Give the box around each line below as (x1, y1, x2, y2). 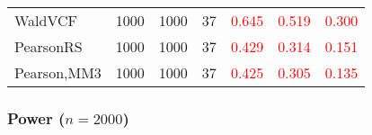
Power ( (7, 106, 66, 129)
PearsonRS (14, 36, 83, 57)
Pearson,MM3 (14, 62, 102, 83)
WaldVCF (14, 10, 78, 31)
